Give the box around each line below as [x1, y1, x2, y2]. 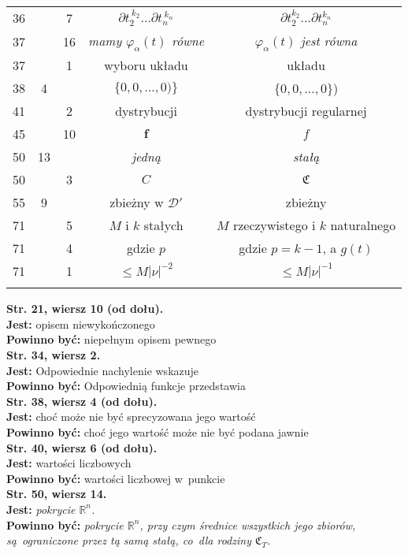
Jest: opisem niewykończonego [6, 315, 155, 332]
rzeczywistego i [232, 216, 316, 235]
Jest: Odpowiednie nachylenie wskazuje [6, 362, 199, 378]
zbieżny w [109, 193, 164, 212]
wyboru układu [104, 56, 188, 75]
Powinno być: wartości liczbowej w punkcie [6, 470, 225, 486]
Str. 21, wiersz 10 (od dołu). [6, 300, 164, 317]
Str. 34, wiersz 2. [6, 346, 101, 363]
